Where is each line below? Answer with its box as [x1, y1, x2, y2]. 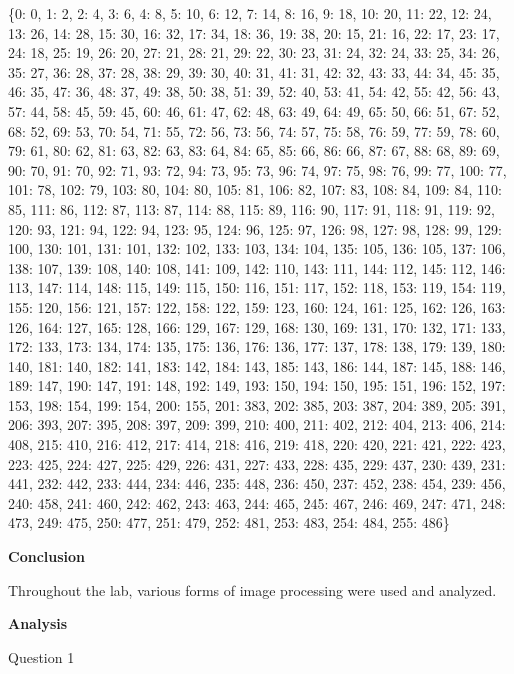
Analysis [8, 613, 68, 634]
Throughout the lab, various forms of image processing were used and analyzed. [8, 579, 497, 600]
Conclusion [8, 546, 86, 567]
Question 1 [8, 646, 75, 667]
